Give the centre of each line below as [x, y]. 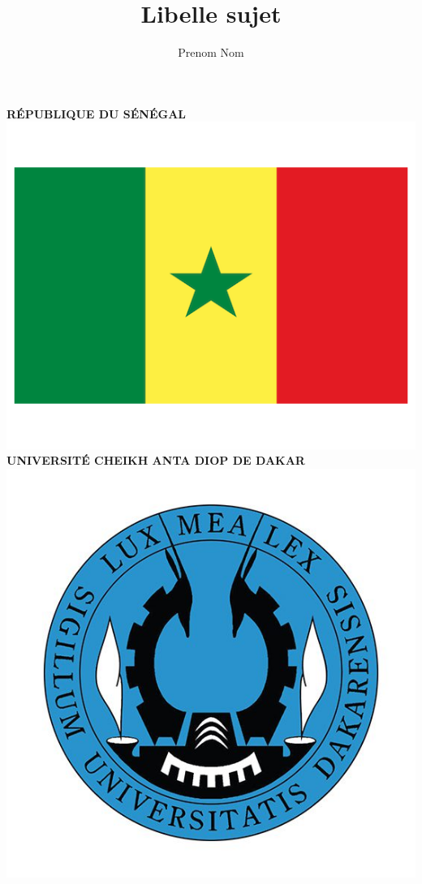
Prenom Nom [211, 52]
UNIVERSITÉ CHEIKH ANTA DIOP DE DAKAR [156, 460]
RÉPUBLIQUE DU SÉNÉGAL [97, 113]
